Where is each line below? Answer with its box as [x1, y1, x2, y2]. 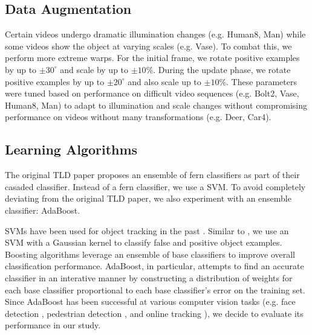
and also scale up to [128, 75, 201, 88]
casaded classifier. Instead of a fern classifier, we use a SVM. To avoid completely [5, 180, 306, 193]
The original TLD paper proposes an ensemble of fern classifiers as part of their [5, 168, 300, 181]
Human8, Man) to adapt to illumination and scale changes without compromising [5, 98, 308, 111]
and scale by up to [60, 63, 129, 75]
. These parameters [226, 75, 297, 88]
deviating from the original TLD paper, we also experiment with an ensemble [5, 192, 291, 205]
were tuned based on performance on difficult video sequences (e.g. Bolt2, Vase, [5, 87, 299, 100]
